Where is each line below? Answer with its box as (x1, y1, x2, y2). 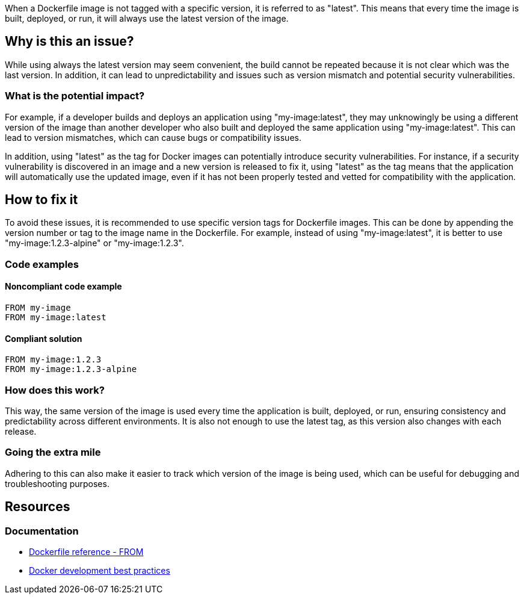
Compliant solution (5, 333, 82, 344)
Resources (5, 499, 70, 515)
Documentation (5, 524, 79, 537)
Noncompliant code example (5, 281, 122, 292)
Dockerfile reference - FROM (29, 546, 144, 557)
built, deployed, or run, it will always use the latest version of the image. (5, 13, 289, 23)
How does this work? (5, 383, 105, 396)
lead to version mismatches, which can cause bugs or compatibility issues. (5, 132, 301, 143)
